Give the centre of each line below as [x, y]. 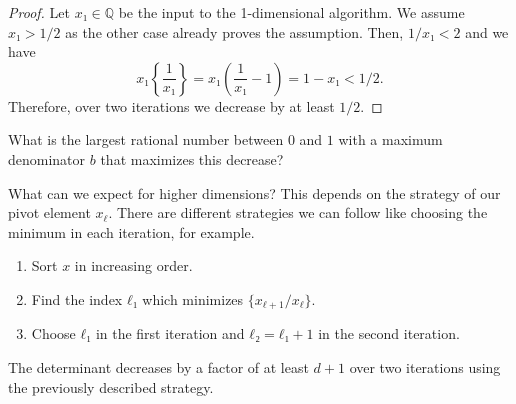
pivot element [49, 212]
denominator [47, 158]
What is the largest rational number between [146, 139]
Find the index [77, 298]
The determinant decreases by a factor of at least [158, 366]
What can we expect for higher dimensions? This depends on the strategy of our [254, 192]
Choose [53, 333]
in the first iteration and [170, 333]
